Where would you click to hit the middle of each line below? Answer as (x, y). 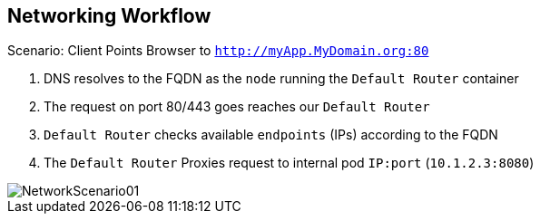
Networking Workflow (109, 16)
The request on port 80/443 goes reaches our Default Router (237, 107)
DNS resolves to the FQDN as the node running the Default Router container (281, 79)
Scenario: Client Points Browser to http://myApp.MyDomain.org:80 (218, 51)
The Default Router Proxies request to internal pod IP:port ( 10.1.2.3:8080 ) (289, 163)
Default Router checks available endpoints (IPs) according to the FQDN (271, 135)
